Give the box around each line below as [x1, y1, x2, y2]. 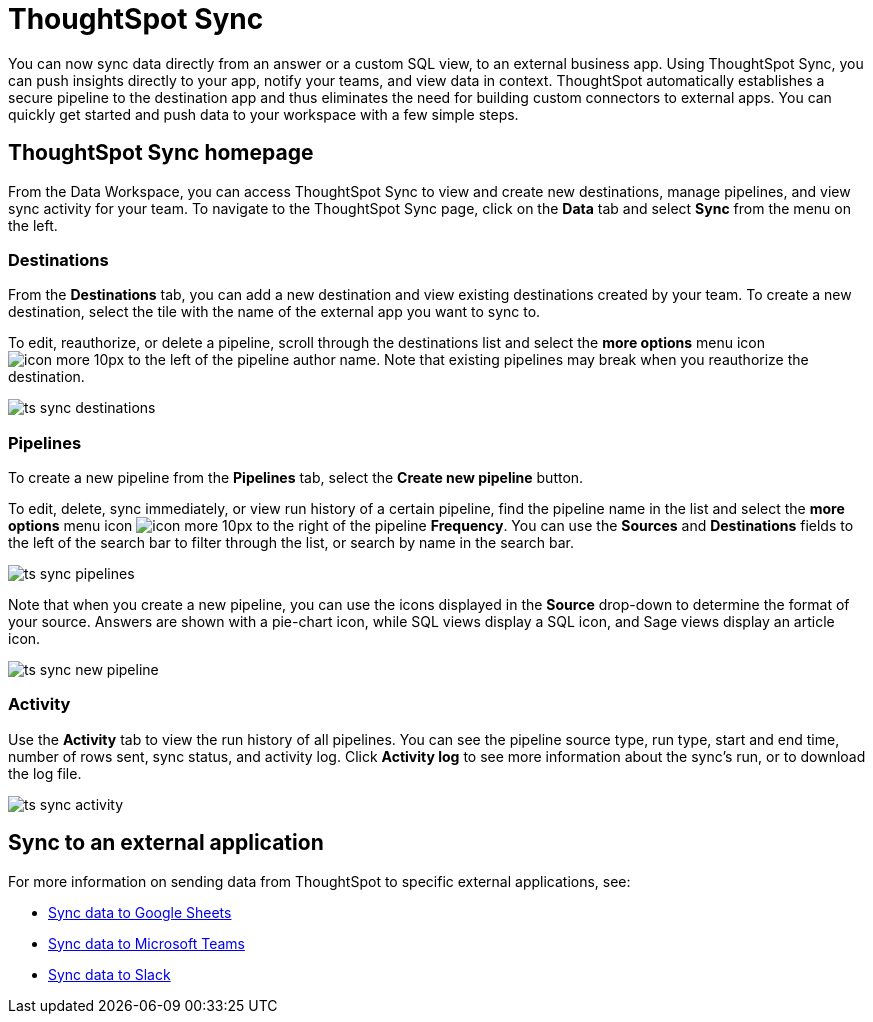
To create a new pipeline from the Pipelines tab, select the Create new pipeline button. [8, 469, 584, 487]
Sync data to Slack [48, 965, 171, 983]
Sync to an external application [8, 830, 324, 856]
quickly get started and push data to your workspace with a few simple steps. [8, 105, 519, 123]
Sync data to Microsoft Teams [48, 934, 245, 952]
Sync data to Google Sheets [48, 903, 232, 921]
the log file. [8, 764, 82, 782]
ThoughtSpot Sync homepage [8, 140, 314, 166]
